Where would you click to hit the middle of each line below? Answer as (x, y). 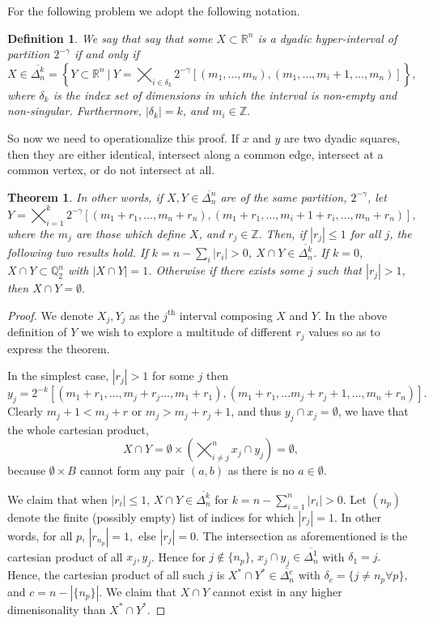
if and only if (106, 54)
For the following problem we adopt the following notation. (154, 11)
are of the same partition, (284, 196)
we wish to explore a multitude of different (187, 332)
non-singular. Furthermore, (74, 111)
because (27, 470)
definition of (37, 332)
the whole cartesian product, (78, 429)
